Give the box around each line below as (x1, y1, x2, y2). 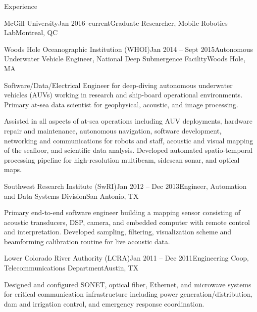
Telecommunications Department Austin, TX (4, 263, 139, 273)
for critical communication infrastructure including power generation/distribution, (4, 289, 253, 299)
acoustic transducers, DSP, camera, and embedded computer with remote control (4, 217, 250, 227)
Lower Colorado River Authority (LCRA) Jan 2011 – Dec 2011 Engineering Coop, (4, 253, 249, 263)
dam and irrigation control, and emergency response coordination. (4, 298, 205, 309)
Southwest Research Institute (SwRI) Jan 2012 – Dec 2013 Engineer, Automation (4, 180, 247, 191)
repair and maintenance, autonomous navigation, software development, (4, 125, 222, 135)
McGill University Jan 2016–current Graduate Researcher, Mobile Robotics (4, 17, 228, 28)
